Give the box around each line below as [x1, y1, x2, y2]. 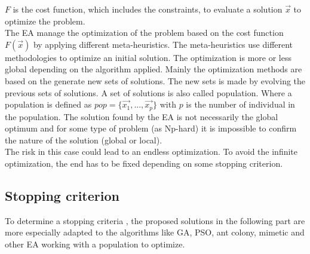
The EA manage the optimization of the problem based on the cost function [5, 26, 284, 39]
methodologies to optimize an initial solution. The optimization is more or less [5, 51, 291, 63]
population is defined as [5, 98, 92, 111]
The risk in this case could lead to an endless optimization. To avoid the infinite [5, 145, 298, 158]
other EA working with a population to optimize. [5, 237, 185, 250]
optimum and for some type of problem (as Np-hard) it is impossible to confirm [5, 122, 297, 134]
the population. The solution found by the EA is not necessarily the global [5, 110, 278, 123]
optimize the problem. [5, 14, 85, 27]
